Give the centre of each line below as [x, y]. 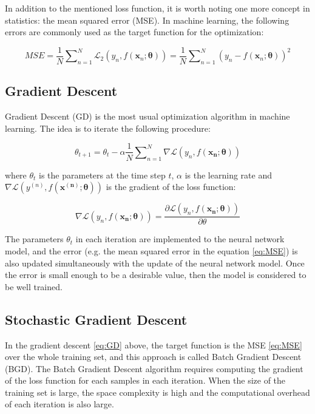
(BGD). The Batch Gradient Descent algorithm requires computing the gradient [154, 368]
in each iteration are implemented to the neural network [180, 239]
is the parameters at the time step [102, 175]
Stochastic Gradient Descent [96, 319]
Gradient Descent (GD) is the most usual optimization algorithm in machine [147, 116]
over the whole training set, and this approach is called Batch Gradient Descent [153, 357]
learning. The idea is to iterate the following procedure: [108, 128]
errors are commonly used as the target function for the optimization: [134, 32]
